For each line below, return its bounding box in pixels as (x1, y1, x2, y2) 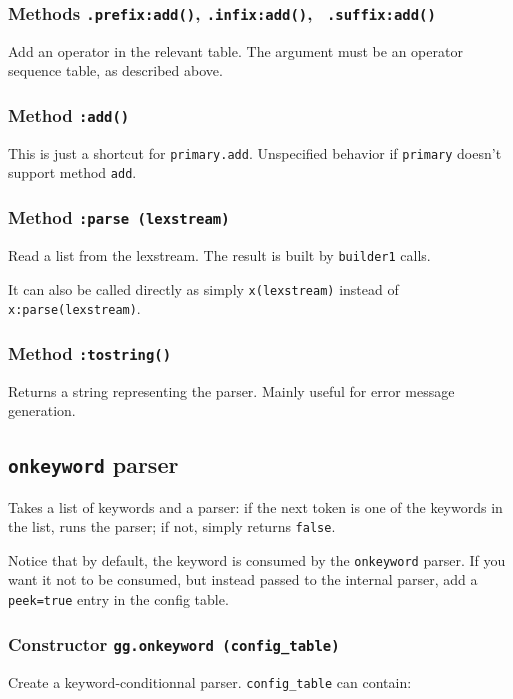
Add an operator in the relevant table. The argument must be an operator (8, 40, 463, 61)
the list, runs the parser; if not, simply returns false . (8, 516, 336, 537)
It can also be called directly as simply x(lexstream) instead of (8, 278, 399, 299)
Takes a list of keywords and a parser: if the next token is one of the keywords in (8, 496, 503, 517)
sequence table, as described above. (8, 60, 223, 81)
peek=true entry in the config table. (8, 589, 229, 610)
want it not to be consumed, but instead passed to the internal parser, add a (8, 569, 478, 590)
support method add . (8, 162, 137, 183)
